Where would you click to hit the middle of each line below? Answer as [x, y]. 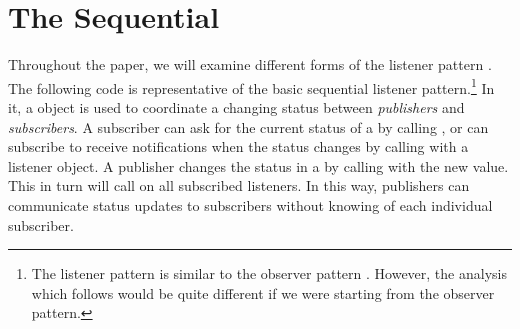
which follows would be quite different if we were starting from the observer [263, 292]
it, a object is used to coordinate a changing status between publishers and [236, 106]
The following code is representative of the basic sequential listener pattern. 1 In [251, 86]
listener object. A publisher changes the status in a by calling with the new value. [258, 165]
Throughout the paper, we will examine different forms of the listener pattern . [250, 64]
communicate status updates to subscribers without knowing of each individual [250, 204]
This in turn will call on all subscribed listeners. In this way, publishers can [239, 185]
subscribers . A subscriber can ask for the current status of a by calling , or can [248, 126]
